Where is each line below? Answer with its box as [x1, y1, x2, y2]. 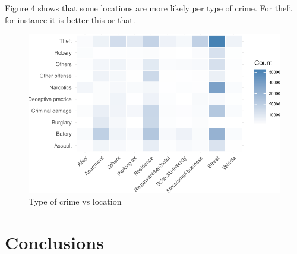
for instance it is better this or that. [5, 13, 135, 26]
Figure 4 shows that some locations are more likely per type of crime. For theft [5, 2, 292, 14]
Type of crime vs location [29, 195, 122, 208]
